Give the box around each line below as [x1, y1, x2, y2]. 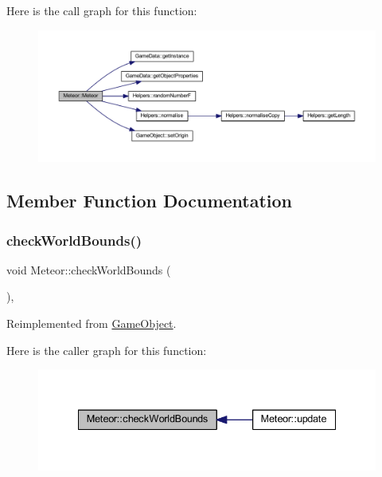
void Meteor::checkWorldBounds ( [6, 261, 171, 278]
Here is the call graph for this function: [6, 2, 197, 18]
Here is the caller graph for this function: [6, 341, 207, 358]
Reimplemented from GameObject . [6, 315, 177, 331]
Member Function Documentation [6, 188, 293, 213]
